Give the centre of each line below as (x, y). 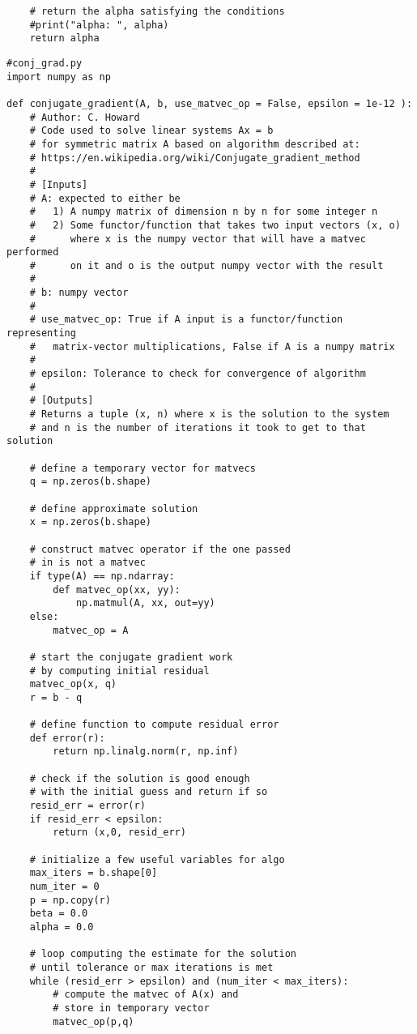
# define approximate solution (114, 508)
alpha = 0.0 (62, 927)
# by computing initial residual (119, 671)
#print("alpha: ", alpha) (99, 25)
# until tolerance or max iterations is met (151, 967)
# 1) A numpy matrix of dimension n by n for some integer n (204, 212)
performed (33, 252)
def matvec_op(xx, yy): (117, 590)
